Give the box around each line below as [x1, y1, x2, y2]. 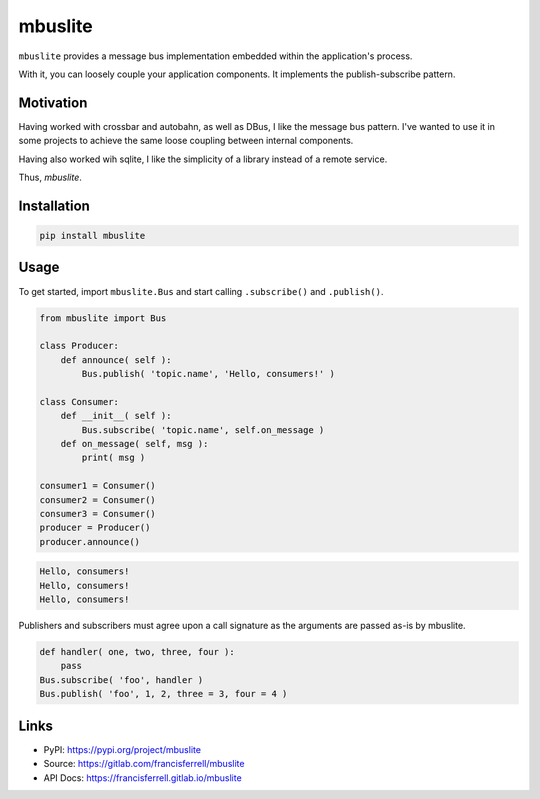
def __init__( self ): [60, 410, 172, 422]
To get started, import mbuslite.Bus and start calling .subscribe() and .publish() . [18, 285, 384, 297]
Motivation [18, 94, 88, 111]
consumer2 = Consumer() [39, 494, 157, 505]
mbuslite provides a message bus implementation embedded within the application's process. [18, 50, 413, 62]
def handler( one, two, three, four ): [39, 646, 235, 658]
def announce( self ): [60, 354, 172, 365]
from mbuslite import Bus [39, 312, 167, 324]
